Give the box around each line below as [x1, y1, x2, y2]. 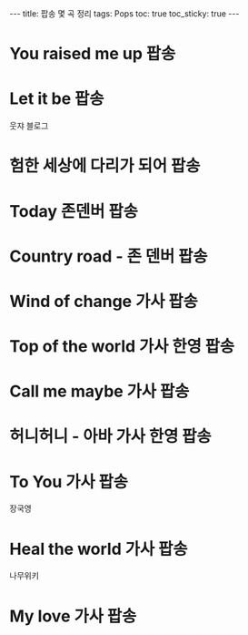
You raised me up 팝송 [9, 44, 176, 65]
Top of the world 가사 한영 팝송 [9, 336, 235, 357]
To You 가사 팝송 [9, 471, 129, 492]
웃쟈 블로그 [9, 120, 49, 131]
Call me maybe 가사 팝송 [9, 381, 190, 402]
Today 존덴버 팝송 [9, 200, 139, 221]
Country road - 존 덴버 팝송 [9, 246, 208, 266]
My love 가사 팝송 [9, 606, 137, 626]
